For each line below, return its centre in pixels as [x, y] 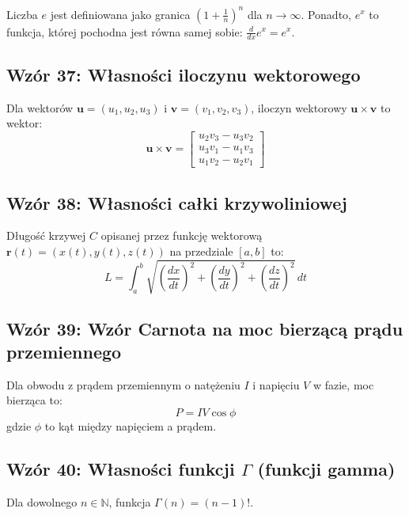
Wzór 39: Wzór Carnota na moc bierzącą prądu [205, 328]
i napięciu [276, 384]
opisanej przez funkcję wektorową [182, 235]
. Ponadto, [326, 14]
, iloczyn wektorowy [299, 107]
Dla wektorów [40, 107]
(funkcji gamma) [326, 468]
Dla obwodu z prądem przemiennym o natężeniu [123, 384]
